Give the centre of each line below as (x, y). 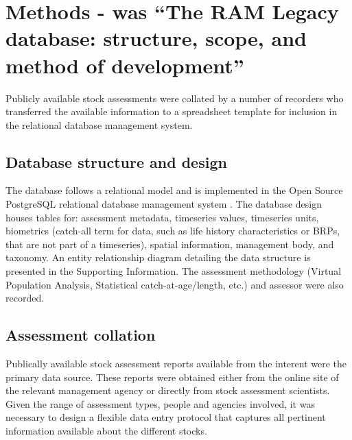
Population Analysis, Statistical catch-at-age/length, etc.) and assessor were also (175, 284)
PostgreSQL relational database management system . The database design (164, 204)
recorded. (25, 298)
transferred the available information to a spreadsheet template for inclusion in (172, 111)
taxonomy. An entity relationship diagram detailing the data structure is (158, 257)
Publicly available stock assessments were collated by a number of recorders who (175, 98)
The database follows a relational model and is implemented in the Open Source (174, 190)
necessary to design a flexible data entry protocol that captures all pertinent (166, 417)
